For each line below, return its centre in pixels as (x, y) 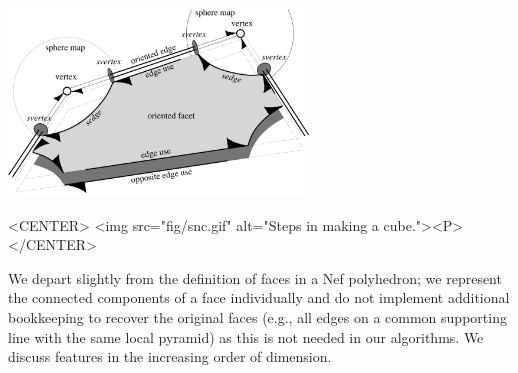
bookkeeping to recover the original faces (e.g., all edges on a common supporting (257, 316)
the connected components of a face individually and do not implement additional (259, 297)
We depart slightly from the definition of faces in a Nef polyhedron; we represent (255, 277)
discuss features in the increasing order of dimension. (170, 356)
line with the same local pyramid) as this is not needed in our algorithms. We (246, 336)
